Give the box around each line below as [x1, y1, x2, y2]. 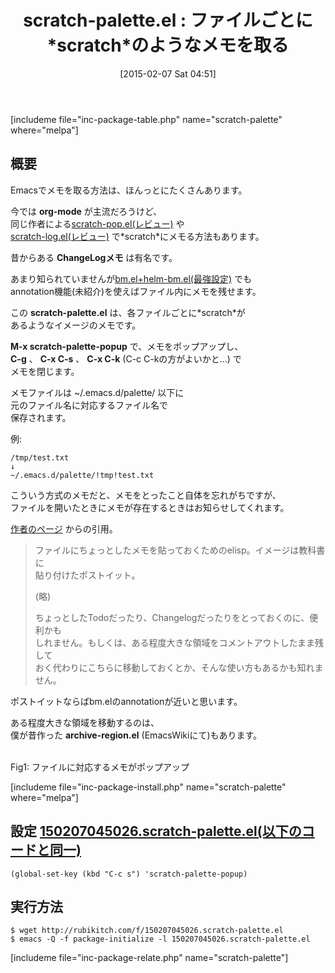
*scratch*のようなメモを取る [46, 34, 290, 57]
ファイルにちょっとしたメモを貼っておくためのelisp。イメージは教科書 [34, 544, 326, 556]
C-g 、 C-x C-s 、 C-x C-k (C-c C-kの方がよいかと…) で [10, 352, 242, 365]
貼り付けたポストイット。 [34, 569, 141, 581]
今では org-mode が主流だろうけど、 [10, 205, 163, 217]
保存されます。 [10, 411, 72, 423]
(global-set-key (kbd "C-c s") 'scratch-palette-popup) [10, 869, 248, 879]
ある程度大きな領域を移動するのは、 [10, 716, 160, 728]
